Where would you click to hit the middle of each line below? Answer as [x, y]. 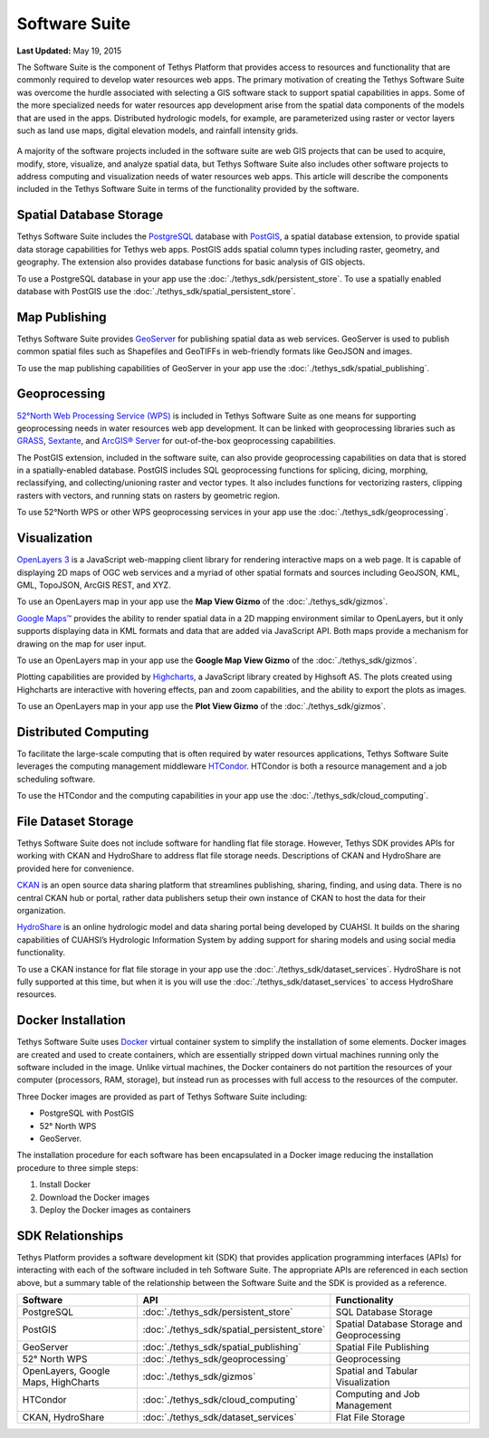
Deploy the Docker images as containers [115, 1210]
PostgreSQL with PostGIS [87, 1113]
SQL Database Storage [384, 1312]
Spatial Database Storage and [399, 1324]
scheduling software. [56, 779]
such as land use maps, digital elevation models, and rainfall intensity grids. [158, 130]
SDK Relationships [70, 1236]
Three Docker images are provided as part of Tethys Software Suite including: [162, 1097]
